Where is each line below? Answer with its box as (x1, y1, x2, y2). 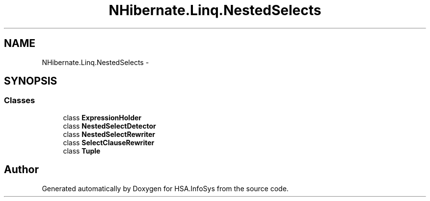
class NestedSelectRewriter (63, 130, 156, 138)
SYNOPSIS (4, 75, 57, 88)
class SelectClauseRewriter (63, 138, 155, 147)
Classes (4, 95, 35, 106)
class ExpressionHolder (63, 113, 141, 122)
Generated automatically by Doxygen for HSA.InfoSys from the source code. (42, 184, 289, 193)
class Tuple (63, 146, 101, 155)
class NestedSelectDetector (63, 121, 156, 130)
